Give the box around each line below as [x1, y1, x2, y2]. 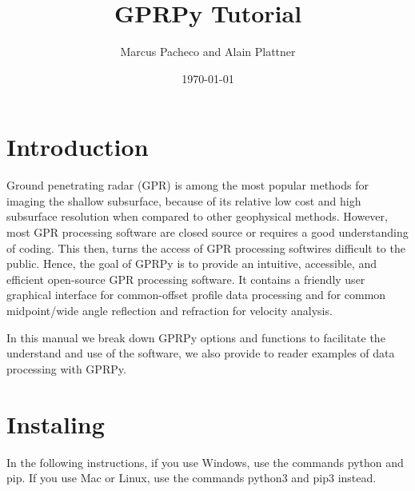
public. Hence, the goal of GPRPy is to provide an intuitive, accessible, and [6, 255, 377, 272]
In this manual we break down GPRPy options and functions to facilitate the [6, 329, 385, 345]
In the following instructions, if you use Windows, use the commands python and [6, 453, 404, 470]
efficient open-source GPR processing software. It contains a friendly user [6, 270, 365, 287]
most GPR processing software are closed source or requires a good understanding [6, 224, 409, 241]
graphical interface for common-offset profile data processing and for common [6, 286, 386, 303]
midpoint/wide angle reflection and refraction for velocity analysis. [6, 302, 333, 318]
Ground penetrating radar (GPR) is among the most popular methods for [6, 177, 369, 194]
